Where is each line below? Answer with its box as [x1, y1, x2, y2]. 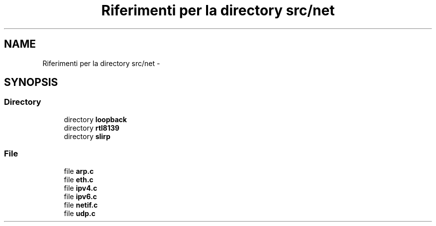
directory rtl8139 [64, 123, 119, 132]
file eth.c [64, 175, 94, 184]
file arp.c [64, 166, 94, 175]
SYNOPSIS [4, 76, 58, 89]
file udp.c [64, 209, 96, 218]
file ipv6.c [64, 192, 97, 201]
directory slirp [64, 132, 110, 141]
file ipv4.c [64, 183, 98, 192]
